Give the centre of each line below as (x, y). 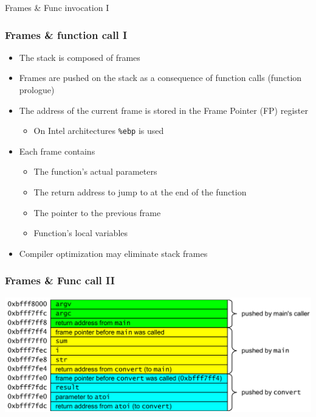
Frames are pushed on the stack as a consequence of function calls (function (160, 78)
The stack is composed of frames (80, 57)
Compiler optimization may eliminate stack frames (113, 253)
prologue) (37, 89)
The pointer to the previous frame (97, 212)
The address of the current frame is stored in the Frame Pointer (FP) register (163, 110)
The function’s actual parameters (95, 171)
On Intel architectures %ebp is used (99, 131)
